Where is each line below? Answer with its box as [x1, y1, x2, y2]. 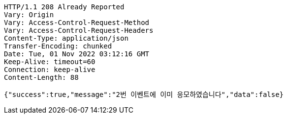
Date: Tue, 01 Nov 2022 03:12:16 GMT [4, 50, 150, 58]
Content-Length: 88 [4, 73, 79, 81]
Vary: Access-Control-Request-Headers [4, 26, 154, 34]
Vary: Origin [4, 11, 54, 19]
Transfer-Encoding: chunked [4, 42, 112, 50]
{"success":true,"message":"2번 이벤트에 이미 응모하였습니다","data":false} [4, 91, 284, 98]
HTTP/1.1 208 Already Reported [4, 3, 125, 11]
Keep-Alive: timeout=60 [4, 58, 96, 66]
